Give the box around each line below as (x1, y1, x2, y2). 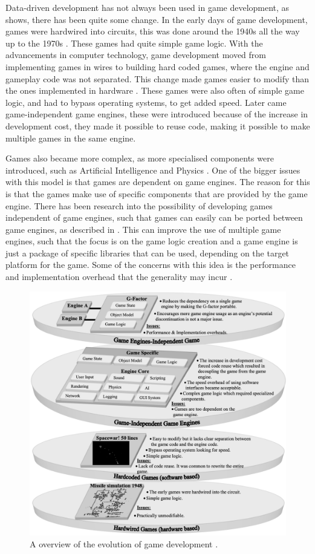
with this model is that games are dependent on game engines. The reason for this (5, 175, 310, 188)
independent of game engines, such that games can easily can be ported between (5, 211, 303, 224)
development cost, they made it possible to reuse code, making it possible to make (5, 119, 310, 132)
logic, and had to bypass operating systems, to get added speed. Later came (5, 96, 287, 108)
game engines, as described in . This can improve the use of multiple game (5, 223, 281, 235)
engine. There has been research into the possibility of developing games (5, 199, 273, 212)
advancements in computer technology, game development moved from (5, 48, 267, 61)
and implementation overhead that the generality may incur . (5, 270, 233, 283)
